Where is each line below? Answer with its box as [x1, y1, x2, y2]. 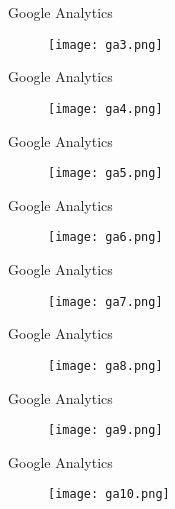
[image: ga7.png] [48, 294, 163, 309]
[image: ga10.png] [48, 487, 170, 502]
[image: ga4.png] [48, 101, 163, 116]
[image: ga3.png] [48, 37, 163, 52]
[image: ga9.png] [48, 423, 163, 438]
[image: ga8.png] [48, 358, 163, 373]
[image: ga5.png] [48, 166, 163, 181]
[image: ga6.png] [48, 230, 163, 245]
